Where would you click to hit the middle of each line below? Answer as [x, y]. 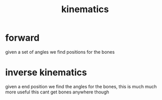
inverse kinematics [46, 73]
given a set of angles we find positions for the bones [60, 52]
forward [22, 38]
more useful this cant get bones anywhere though [57, 92]
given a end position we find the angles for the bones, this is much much [81, 86]
